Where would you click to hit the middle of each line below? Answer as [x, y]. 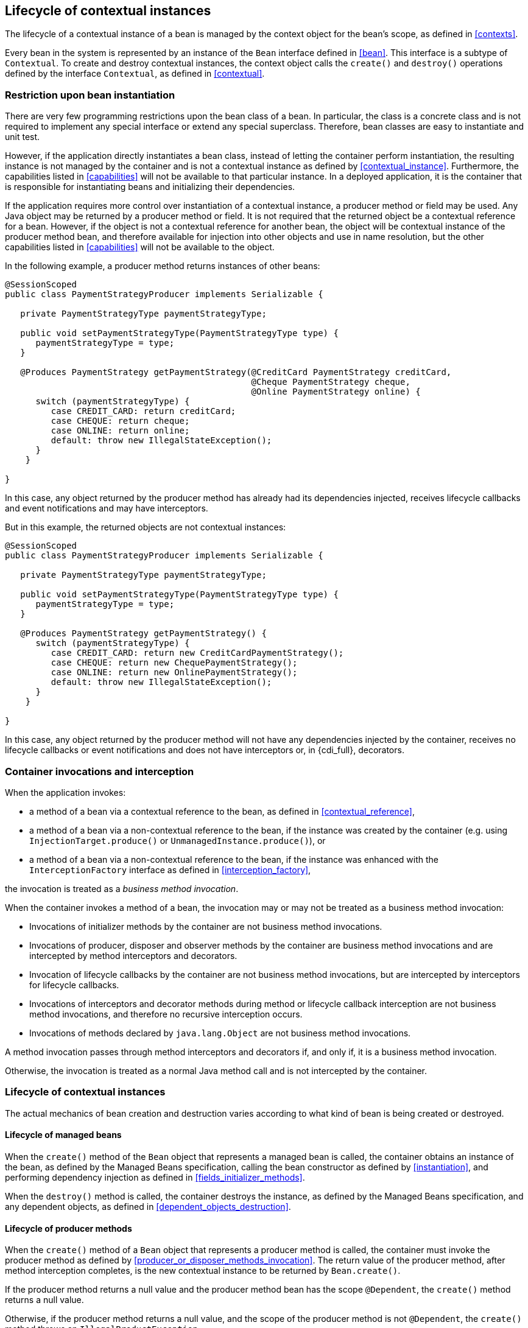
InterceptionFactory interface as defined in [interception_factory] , [170, 870]
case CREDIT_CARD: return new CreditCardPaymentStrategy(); [197, 653]
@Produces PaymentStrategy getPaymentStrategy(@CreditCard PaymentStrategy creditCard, [236, 372]
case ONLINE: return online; [120, 431]
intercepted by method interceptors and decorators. [133, 955]
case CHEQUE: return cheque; [120, 421]
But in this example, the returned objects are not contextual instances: [146, 527]
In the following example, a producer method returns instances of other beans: [163, 266]
